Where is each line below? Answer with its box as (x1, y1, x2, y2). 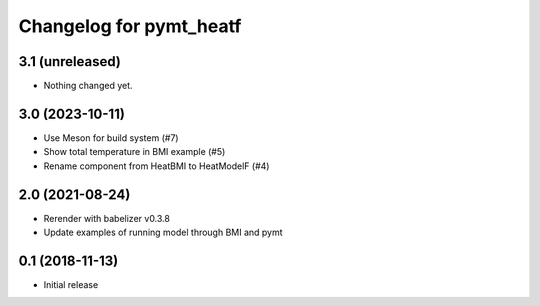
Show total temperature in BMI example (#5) (43, 146, 226, 158)
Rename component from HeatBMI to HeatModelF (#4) (43, 160, 270, 172)
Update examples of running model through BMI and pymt (43, 226, 284, 239)
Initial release (43, 278, 99, 290)
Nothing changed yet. (43, 80, 134, 92)
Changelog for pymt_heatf (18, 15, 242, 37)
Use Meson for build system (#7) (43, 131, 179, 144)
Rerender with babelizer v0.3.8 (43, 212, 170, 224)
